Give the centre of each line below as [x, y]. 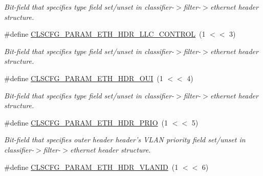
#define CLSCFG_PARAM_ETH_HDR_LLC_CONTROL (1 [105, 34]
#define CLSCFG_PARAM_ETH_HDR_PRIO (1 [86, 122]
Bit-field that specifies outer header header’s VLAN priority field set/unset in [125, 140]
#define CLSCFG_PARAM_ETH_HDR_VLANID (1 [91, 167]
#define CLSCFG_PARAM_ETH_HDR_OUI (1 [84, 78]
